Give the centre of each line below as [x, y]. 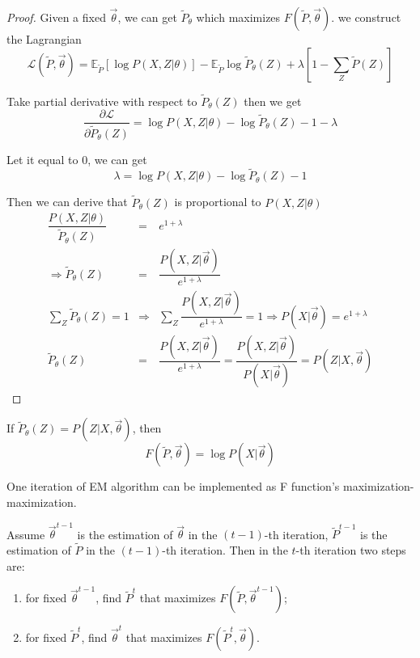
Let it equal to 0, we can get [77, 159]
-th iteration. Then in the [225, 550]
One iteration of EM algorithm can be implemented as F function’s [173, 486]
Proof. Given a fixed [56, 17]
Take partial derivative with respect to [102, 101]
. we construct [366, 17]
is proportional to [218, 202]
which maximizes [238, 17]
